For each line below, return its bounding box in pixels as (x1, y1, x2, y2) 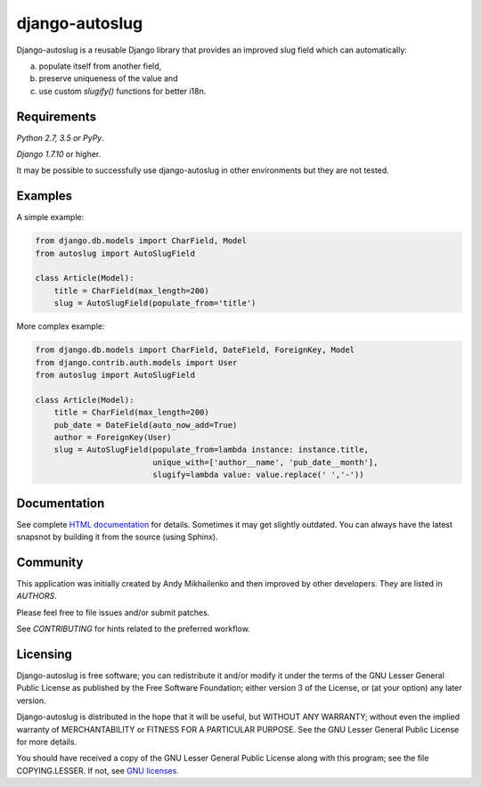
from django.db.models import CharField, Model (35, 236, 247, 246)
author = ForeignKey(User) (53, 432, 173, 442)
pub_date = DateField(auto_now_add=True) (53, 420, 238, 430)
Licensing (16, 646, 73, 661)
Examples (16, 188, 73, 204)
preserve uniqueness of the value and (38, 73, 178, 84)
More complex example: (16, 321, 105, 332)
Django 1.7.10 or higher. (16, 149, 102, 160)
